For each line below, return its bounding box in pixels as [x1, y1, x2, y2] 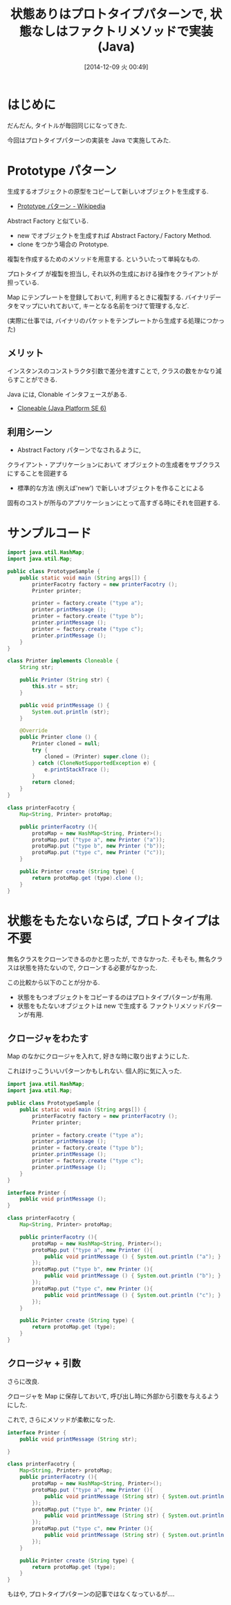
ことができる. [19, 375, 57, 384]
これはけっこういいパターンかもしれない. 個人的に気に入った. [7, 1067, 182, 1076]
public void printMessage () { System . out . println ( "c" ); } [44, 1291, 221, 1298]
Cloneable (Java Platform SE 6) [17, 404, 107, 413]
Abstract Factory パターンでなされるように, [17, 445, 141, 455]
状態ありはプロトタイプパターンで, [10, 6, 207, 22]
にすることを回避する [7, 469, 68, 477]
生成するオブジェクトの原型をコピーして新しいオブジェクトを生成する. [7, 187, 209, 195]
